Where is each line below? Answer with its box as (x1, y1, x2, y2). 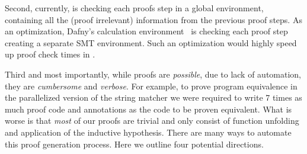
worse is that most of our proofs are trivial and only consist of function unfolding (5, 114, 299, 127)
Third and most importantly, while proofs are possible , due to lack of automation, (5, 68, 302, 80)
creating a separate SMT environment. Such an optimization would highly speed (5, 36, 297, 49)
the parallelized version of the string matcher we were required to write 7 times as (5, 91, 302, 104)
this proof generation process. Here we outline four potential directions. (5, 137, 264, 150)
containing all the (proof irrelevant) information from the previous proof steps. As (5, 13, 302, 25)
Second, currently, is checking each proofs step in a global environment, (5, 2, 264, 14)
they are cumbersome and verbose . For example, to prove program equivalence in (5, 79, 298, 92)
